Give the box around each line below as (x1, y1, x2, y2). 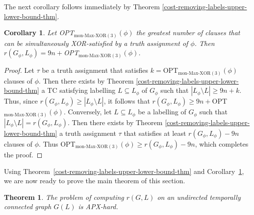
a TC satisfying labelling (41, 85, 116, 95)
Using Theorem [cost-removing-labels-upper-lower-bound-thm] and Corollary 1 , (4, 166, 244, 176)
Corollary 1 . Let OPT (4, 27, 74, 38)
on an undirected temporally (157, 192, 241, 202)
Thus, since (4, 96, 38, 106)
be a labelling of (138, 107, 186, 117)
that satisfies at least (124, 128, 186, 138)
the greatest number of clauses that (136, 27, 240, 38)
